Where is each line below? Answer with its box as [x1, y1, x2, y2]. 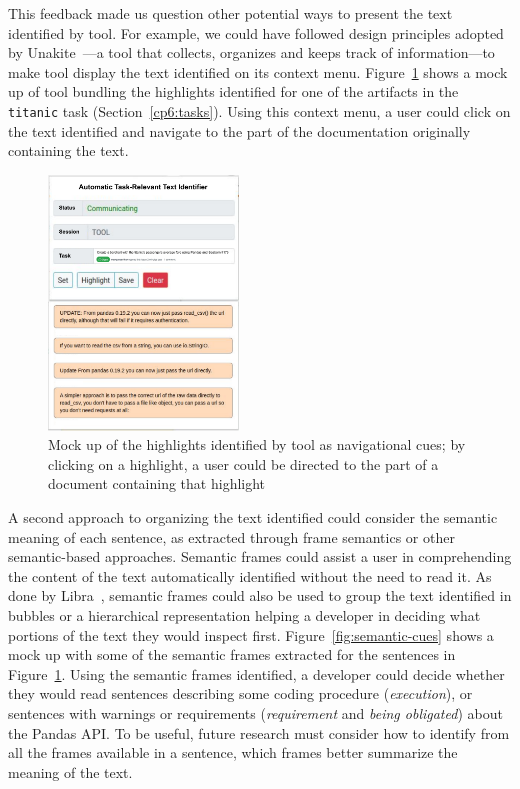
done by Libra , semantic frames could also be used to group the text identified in [8, 585, 512, 606]
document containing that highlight [48, 473, 266, 494]
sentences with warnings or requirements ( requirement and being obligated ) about [8, 702, 503, 723]
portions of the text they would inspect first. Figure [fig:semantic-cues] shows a [8, 624, 494, 645]
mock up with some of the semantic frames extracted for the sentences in [8, 644, 456, 665]
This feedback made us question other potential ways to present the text [8, 3, 453, 23]
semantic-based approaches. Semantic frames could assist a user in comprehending [8, 546, 512, 567]
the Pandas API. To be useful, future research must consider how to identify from [8, 722, 510, 743]
